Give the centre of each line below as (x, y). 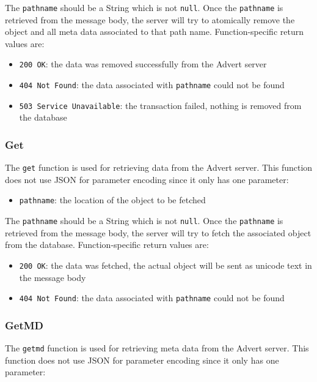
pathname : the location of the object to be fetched (112, 200)
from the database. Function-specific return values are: (107, 245)
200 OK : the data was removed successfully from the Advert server (143, 64)
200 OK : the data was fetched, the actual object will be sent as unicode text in (166, 265)
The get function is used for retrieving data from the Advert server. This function (159, 167)
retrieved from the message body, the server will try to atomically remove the (150, 19)
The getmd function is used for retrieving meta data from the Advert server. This (157, 348)
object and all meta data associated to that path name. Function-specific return (154, 32)
